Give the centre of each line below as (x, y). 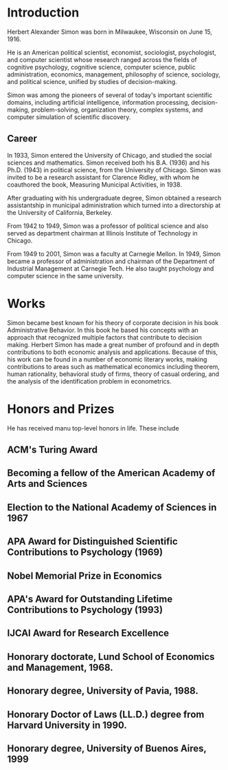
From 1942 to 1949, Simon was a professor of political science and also (108, 226)
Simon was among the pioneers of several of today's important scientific (110, 95)
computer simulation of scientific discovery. (69, 117)
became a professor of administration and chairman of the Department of (111, 261)
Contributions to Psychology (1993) (85, 610)
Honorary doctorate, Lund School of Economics (111, 657)
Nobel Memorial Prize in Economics (85, 575)
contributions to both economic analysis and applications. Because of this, (113, 352)
